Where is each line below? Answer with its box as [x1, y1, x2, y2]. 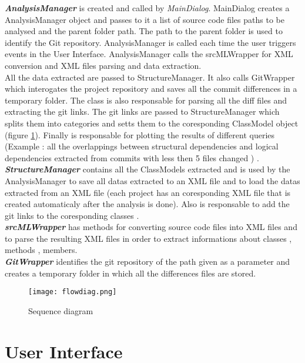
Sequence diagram [28, 304, 93, 317]
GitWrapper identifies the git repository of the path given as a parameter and [5, 255, 290, 268]
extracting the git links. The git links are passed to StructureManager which [5, 105, 280, 118]
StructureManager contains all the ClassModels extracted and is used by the [5, 163, 290, 175]
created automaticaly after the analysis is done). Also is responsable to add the [5, 198, 290, 210]
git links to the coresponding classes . [5, 209, 139, 221]
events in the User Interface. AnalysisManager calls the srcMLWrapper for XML [5, 48, 293, 60]
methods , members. [5, 244, 78, 256]
